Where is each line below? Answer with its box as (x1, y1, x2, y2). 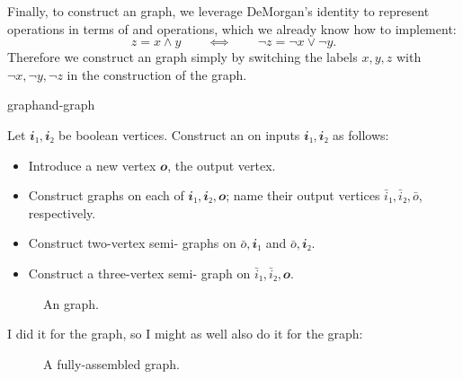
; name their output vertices (226, 186, 380, 205)
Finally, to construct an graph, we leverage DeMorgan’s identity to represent (7, 2, 430, 20)
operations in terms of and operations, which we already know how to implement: (7, 19, 457, 38)
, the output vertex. (167, 155, 276, 174)
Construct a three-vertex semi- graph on (28, 263, 251, 282)
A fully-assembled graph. (43, 354, 180, 373)
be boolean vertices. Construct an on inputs (58, 125, 300, 144)
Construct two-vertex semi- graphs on (28, 234, 236, 252)
